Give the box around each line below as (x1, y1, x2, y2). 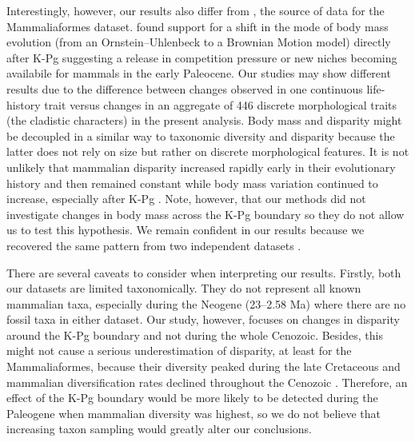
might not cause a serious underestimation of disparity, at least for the (6, 342, 352, 359)
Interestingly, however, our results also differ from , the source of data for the (6, 2, 385, 18)
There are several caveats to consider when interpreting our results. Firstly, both (6, 264, 401, 281)
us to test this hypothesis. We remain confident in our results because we (6, 221, 365, 238)
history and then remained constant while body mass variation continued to (6, 174, 378, 191)
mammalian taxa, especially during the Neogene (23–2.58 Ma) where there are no (6, 295, 406, 312)
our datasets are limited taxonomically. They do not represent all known (6, 280, 361, 297)
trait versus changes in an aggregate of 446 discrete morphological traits (44, 96, 397, 113)
